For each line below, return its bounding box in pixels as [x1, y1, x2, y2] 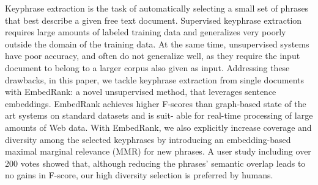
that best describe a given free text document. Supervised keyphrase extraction [5, 13, 302, 26]
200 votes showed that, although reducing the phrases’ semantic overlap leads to [5, 156, 306, 169]
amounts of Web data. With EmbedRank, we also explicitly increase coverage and [5, 120, 312, 133]
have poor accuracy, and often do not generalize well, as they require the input [5, 49, 300, 62]
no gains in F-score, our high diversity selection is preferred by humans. [5, 169, 273, 181]
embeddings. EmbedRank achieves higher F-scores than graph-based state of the [5, 97, 306, 110]
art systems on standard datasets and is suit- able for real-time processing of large [5, 109, 313, 122]
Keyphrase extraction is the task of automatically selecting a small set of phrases [5, 2, 309, 14]
